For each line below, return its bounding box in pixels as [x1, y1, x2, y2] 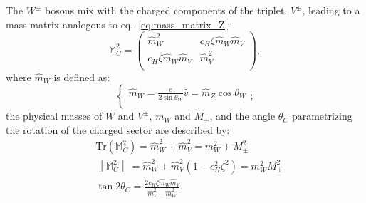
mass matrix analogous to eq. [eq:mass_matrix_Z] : [6, 16, 231, 31]
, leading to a [302, 3, 360, 17]
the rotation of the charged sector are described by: [6, 122, 230, 137]
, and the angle [209, 108, 276, 123]
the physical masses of [6, 108, 103, 123]
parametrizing [291, 108, 352, 123]
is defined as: [53, 69, 110, 84]
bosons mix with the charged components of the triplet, [45, 3, 288, 17]
